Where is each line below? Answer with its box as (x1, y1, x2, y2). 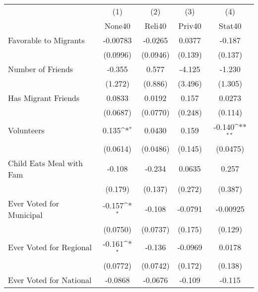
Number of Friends (8, 63, 73, 75)
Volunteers (8, 124, 45, 136)
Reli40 (144, 20, 167, 31)
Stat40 (219, 20, 242, 31)
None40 (104, 20, 130, 31)
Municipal (8, 208, 43, 220)
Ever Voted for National (8, 274, 92, 286)
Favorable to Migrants (8, 34, 85, 46)
